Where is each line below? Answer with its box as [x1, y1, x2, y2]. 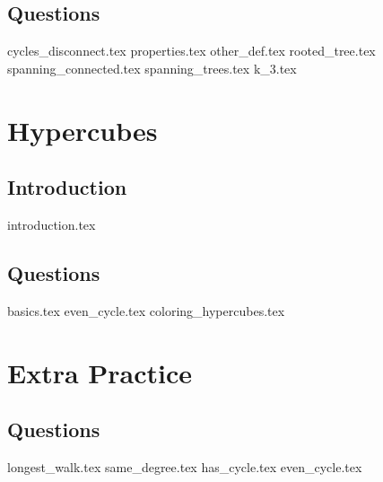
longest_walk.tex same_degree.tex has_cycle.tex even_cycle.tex [7, 457, 362, 476]
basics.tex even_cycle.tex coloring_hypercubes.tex [7, 301, 285, 320]
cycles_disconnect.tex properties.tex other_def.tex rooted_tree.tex [7, 41, 376, 60]
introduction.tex [7, 215, 96, 233]
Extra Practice [7, 354, 193, 390]
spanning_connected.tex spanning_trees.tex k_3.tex [7, 58, 297, 77]
